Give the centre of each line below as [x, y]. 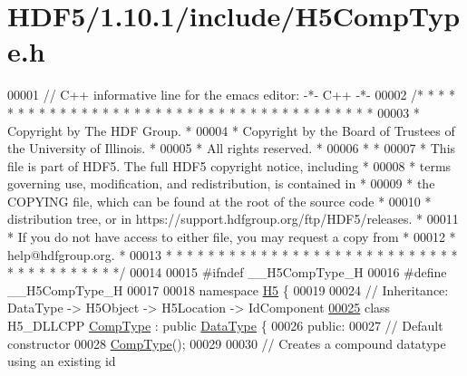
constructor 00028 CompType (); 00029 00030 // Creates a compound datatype [227, 343]
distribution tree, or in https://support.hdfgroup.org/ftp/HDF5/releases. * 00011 [233, 219]
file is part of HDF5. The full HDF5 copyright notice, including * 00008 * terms [229, 165]
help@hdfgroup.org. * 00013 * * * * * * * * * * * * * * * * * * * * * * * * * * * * [233, 254]
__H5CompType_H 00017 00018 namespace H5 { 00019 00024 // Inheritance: [228, 289]
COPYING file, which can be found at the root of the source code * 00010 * [219, 201]
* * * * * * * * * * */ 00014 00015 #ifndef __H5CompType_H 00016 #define [227, 272]
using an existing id [62, 361]
